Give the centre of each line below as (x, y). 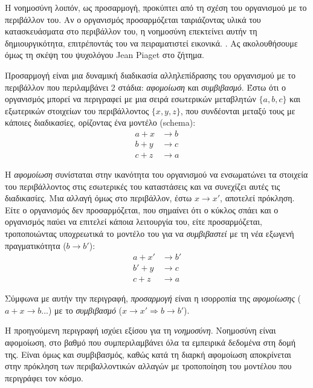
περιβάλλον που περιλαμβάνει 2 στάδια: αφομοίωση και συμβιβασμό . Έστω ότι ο (146, 87)
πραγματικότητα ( (36, 245)
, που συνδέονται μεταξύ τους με (238, 110)
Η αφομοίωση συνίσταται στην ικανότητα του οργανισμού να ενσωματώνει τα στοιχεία (156, 174)
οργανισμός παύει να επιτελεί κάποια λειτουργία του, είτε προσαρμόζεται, (134, 221)
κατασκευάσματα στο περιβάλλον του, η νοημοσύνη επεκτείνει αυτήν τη (131, 31)
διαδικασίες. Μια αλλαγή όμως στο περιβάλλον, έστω (98, 198)
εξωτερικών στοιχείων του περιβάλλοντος (77, 110)
